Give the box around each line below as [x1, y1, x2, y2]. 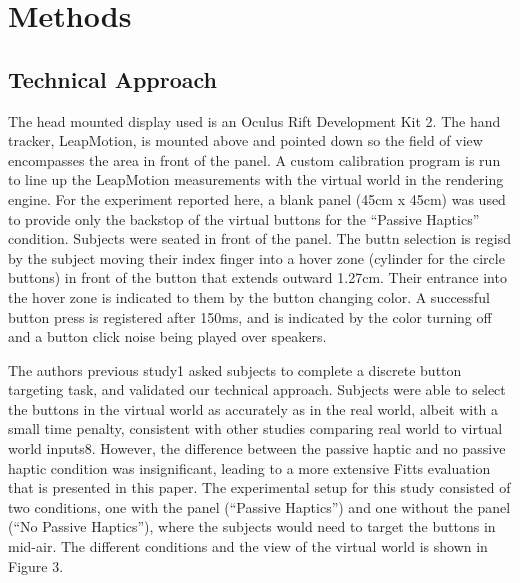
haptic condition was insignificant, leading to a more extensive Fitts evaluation [8, 457, 491, 478]
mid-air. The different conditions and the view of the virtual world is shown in [8, 536, 488, 557]
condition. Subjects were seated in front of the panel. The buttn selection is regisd [8, 228, 511, 249]
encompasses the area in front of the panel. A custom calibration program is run [8, 149, 501, 170]
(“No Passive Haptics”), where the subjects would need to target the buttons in [8, 516, 496, 537]
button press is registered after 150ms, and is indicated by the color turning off [8, 306, 492, 327]
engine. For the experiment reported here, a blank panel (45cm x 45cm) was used [8, 188, 506, 209]
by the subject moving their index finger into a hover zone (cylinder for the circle [8, 247, 505, 268]
